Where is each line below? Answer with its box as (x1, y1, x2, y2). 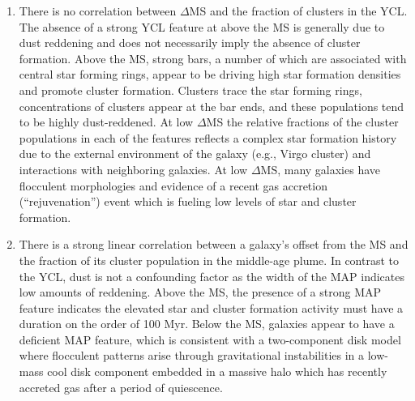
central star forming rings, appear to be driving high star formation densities (19, 66, 401, 83)
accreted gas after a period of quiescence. (19, 378, 223, 395)
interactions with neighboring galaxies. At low (19, 160, 248, 177)
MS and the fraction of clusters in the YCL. (189, 2, 408, 19)
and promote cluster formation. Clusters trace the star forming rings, (19, 81, 362, 98)
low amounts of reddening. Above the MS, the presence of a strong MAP (19, 284, 382, 301)
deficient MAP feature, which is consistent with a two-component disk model (19, 331, 401, 348)
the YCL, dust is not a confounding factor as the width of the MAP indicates (19, 267, 404, 284)
